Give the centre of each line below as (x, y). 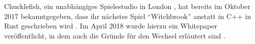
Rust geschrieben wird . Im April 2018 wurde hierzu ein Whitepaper (111, 26)
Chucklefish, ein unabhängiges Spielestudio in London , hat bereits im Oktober (127, 6)
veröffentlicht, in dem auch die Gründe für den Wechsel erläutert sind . (115, 35)
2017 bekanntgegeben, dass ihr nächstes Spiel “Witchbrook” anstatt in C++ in (128, 16)
